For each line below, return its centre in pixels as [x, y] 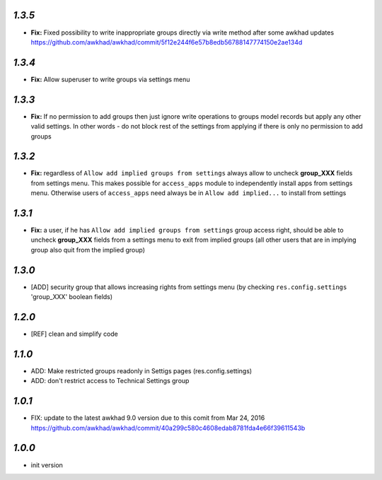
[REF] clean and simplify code [74, 334]
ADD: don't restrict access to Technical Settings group [110, 381]
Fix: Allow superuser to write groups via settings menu [110, 79]
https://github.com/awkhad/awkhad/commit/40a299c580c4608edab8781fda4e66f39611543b [168, 428]
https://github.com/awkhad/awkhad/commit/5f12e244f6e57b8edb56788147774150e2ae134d [167, 42]
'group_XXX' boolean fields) [72, 297]
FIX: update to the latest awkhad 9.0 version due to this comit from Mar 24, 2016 [148, 418]
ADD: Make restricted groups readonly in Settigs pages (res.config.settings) [141, 370]
